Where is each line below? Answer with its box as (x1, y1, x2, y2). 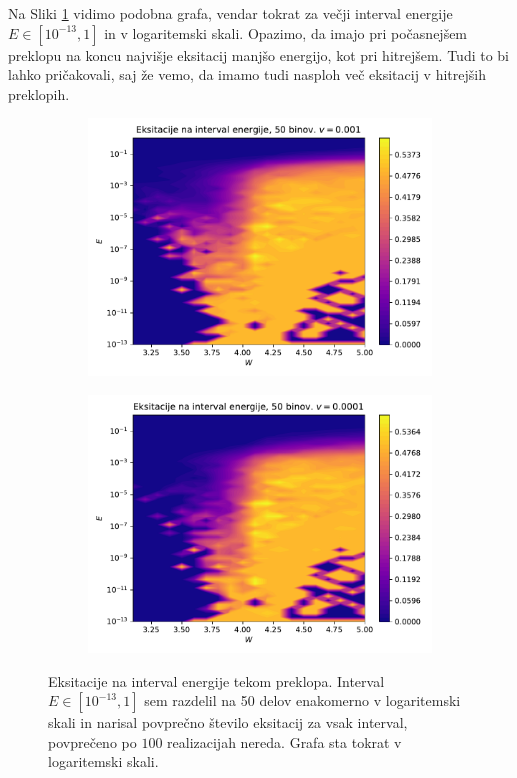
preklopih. (8, 83, 70, 104)
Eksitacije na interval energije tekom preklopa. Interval (48, 670, 385, 691)
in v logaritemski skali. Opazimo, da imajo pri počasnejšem (104, 22, 468, 43)
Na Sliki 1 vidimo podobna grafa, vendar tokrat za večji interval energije (8, 3, 453, 23)
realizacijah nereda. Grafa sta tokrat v (167, 731, 402, 752)
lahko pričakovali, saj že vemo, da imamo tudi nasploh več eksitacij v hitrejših (8, 64, 486, 85)
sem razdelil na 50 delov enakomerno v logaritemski (144, 690, 461, 711)
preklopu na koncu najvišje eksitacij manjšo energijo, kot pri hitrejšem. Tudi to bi (8, 44, 510, 65)
